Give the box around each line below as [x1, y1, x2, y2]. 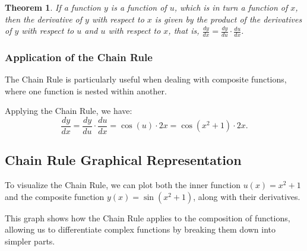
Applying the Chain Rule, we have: [5, 104, 132, 117]
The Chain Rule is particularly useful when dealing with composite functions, [5, 73, 287, 85]
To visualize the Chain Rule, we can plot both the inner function [5, 179, 240, 191]
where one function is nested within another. [5, 84, 167, 97]
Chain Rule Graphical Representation [5, 151, 242, 169]
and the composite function [5, 190, 105, 202]
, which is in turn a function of [174, 1, 288, 13]
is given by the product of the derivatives [154, 12, 302, 25]
